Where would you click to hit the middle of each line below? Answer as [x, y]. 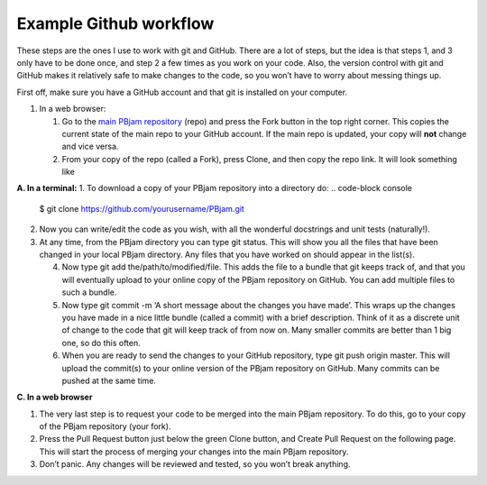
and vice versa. [90, 146]
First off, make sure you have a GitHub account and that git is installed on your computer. [182, 92]
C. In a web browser [55, 398]
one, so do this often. [101, 343]
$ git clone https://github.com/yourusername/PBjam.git [142, 208]
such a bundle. [89, 292]
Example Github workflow [115, 23]
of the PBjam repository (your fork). [105, 426]
